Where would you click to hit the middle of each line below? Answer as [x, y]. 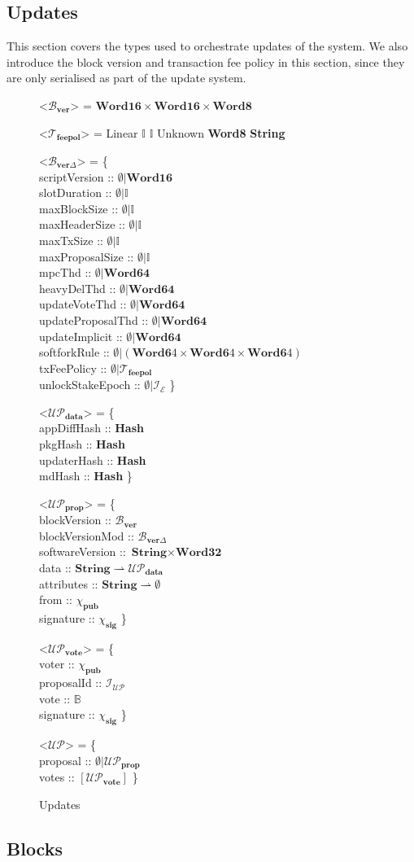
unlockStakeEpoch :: [90, 385]
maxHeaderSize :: [82, 224]
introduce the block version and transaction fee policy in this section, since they [206, 61]
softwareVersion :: [83, 551]
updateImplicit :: [81, 336]
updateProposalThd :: [94, 319]
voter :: [57, 664]
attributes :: [69, 583]
